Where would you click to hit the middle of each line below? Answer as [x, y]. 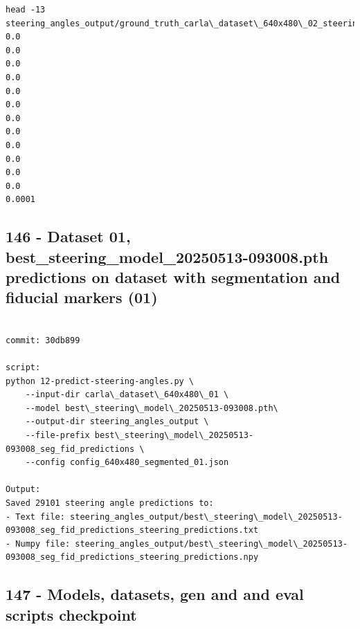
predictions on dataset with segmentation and [173, 277]
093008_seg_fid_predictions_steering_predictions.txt [132, 530]
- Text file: [35, 517]
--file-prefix [57, 436]
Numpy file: [43, 544]
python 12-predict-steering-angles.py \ [100, 381]
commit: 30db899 [43, 340]
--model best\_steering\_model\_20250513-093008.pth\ [152, 408]
